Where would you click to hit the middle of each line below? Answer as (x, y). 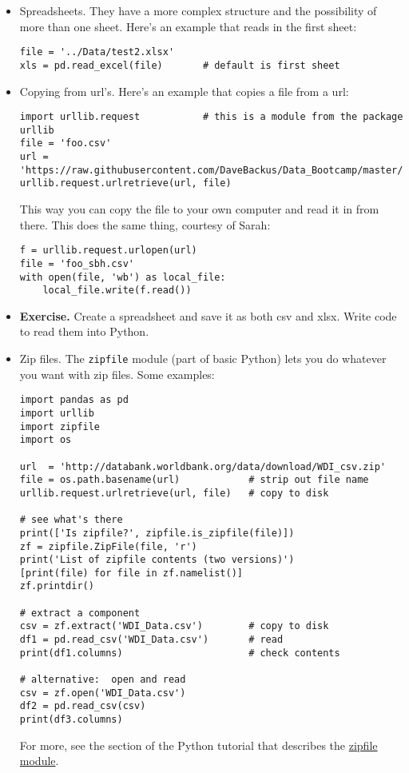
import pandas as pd (74, 400)
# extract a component (80, 613)
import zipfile (60, 426)
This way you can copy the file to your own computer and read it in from (199, 209)
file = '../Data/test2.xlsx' (97, 52)
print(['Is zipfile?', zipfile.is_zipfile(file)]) (157, 533)
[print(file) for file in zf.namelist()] (131, 573)
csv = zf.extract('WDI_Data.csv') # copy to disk (174, 626)
